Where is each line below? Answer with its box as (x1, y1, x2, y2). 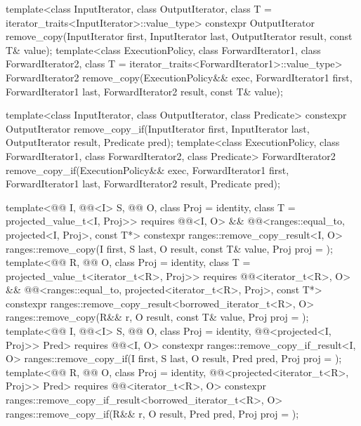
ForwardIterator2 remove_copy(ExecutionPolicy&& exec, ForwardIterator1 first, (6, 69, 353, 84)
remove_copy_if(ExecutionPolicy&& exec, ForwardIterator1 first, (6, 162, 289, 177)
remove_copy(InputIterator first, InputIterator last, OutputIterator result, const (6, 29, 353, 44)
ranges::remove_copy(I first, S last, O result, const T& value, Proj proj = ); (6, 241, 333, 255)
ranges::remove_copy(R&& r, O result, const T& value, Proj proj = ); (6, 309, 309, 324)
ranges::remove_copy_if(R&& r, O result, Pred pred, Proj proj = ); (6, 406, 299, 420)
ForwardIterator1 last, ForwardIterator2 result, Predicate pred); (6, 176, 280, 191)
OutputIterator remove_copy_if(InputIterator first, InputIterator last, (6, 121, 310, 135)
